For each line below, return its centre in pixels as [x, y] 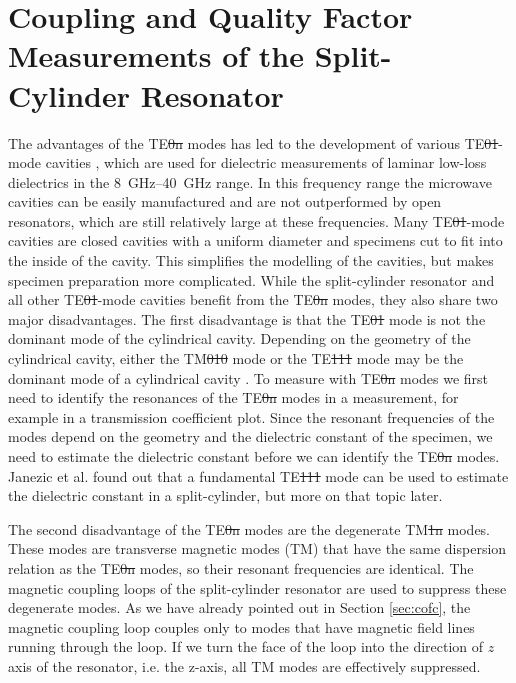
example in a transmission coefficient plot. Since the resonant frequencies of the [251, 416]
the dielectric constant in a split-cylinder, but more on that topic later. [225, 495]
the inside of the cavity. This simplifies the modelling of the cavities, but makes [251, 260]
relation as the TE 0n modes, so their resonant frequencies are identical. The [241, 567]
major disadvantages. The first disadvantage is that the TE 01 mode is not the [247, 318]
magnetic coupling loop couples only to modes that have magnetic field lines [241, 626]
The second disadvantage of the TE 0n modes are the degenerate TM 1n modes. [249, 528]
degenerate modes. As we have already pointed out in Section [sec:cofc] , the [239, 607]
